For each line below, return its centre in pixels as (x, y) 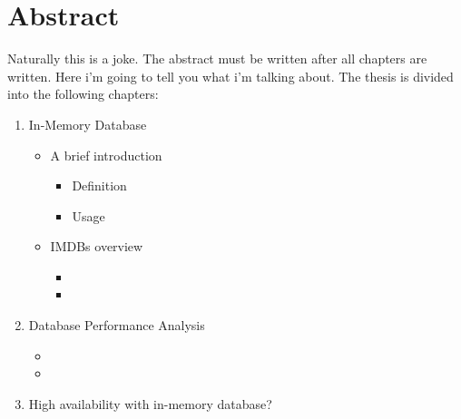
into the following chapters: (83, 94)
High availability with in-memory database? (150, 403)
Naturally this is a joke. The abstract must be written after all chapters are (217, 58)
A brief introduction (106, 155)
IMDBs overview (97, 246)
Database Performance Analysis (117, 325)
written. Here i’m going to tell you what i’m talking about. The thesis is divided (230, 76)
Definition (99, 185)
